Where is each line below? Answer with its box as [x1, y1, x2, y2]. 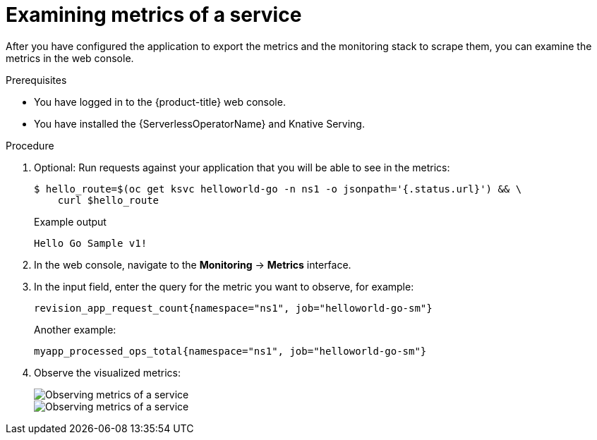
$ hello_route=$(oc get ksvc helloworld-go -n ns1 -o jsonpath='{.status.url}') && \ [34, 183, 522, 195]
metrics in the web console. [6, 51, 134, 64]
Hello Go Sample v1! [34, 237, 147, 249]
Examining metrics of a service [6, 3, 302, 27]
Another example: [34, 323, 116, 336]
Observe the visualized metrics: [34, 366, 181, 379]
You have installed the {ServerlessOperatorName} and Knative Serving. [34, 117, 365, 130]
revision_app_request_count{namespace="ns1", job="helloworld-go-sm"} [34, 302, 433, 314]
